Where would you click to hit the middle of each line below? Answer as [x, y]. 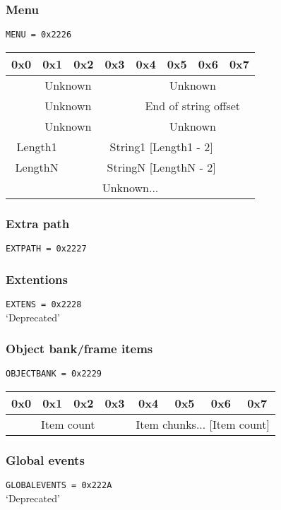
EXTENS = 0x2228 [44, 304]
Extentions [37, 279]
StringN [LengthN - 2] [161, 167]
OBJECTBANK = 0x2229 [54, 374]
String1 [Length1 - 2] [161, 146]
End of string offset [193, 105]
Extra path [38, 223]
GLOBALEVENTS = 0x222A [59, 486]
